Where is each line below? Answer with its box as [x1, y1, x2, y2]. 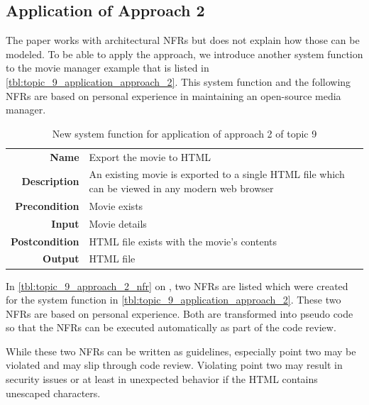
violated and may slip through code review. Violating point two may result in [6, 357, 343, 372]
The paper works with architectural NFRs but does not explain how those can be [6, 33, 360, 48]
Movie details [89, 216, 147, 231]
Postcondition [11, 233, 79, 248]
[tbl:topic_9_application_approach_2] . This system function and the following [6, 74, 351, 89]
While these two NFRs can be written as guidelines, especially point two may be [6, 343, 356, 358]
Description [21, 174, 79, 189]
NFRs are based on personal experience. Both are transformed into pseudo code [6, 306, 353, 321]
